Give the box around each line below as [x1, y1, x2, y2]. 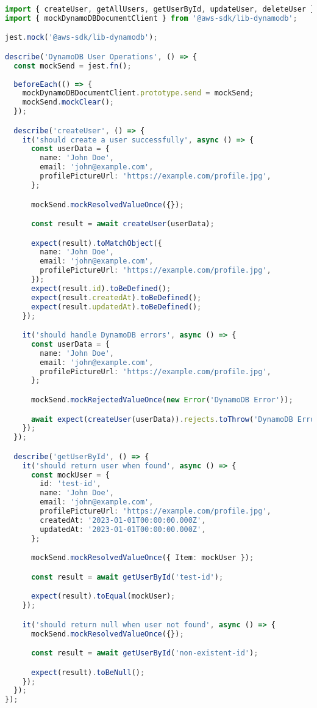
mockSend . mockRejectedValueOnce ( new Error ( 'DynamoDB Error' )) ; [30, 396, 293, 404]
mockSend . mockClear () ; [22, 98, 115, 107]
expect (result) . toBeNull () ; [30, 668, 145, 677]
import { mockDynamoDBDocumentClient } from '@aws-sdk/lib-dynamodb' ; [5, 13, 297, 23]
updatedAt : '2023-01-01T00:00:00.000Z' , [40, 525, 206, 534]
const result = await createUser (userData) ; [30, 219, 215, 229]
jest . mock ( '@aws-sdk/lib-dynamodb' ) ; [5, 33, 158, 42]
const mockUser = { [30, 470, 110, 479]
